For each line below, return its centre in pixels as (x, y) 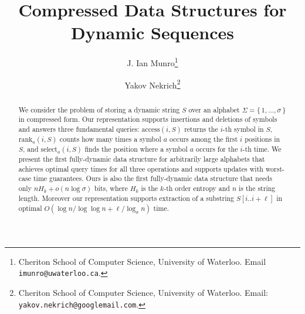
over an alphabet (214, 109)
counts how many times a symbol (110, 139)
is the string (257, 188)
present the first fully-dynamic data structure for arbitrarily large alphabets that (142, 159)
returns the (201, 129)
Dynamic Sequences (152, 33)
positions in (262, 139)
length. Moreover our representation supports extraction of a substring (126, 198)
